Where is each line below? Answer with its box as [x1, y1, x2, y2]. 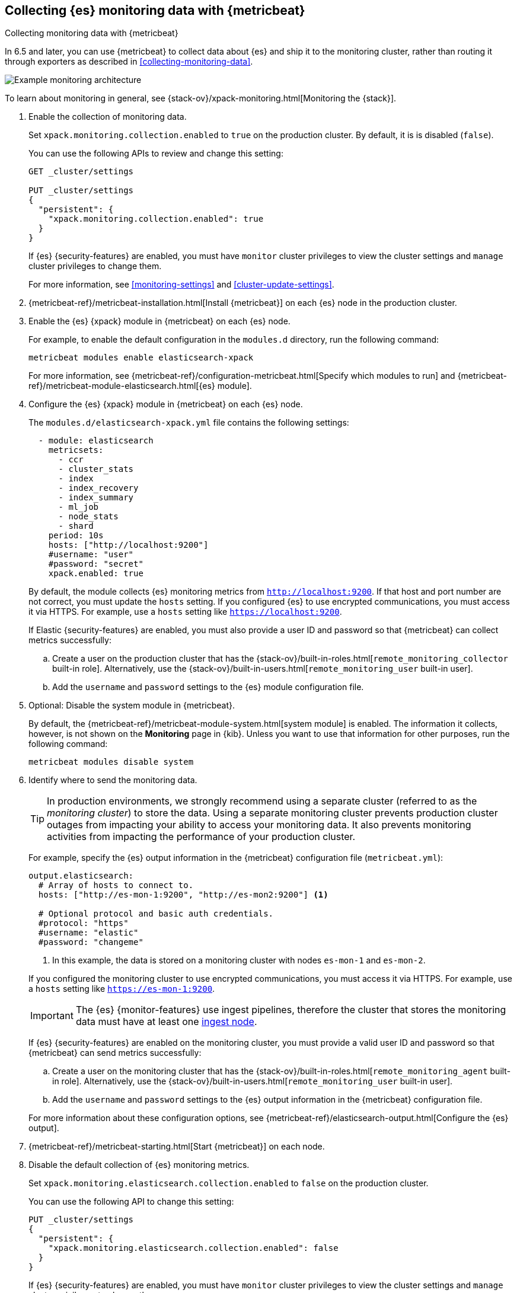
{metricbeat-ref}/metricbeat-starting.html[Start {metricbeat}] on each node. [28, 1141, 325, 1152]
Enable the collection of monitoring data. [28, 111, 187, 122]
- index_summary [58, 493, 134, 503]
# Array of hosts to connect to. [38, 880, 194, 890]
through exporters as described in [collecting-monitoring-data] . [5, 56, 253, 67]
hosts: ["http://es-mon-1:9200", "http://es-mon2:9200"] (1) [38, 890, 328, 900]
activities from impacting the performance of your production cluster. [47, 831, 356, 843]
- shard [58, 521, 94, 531]
